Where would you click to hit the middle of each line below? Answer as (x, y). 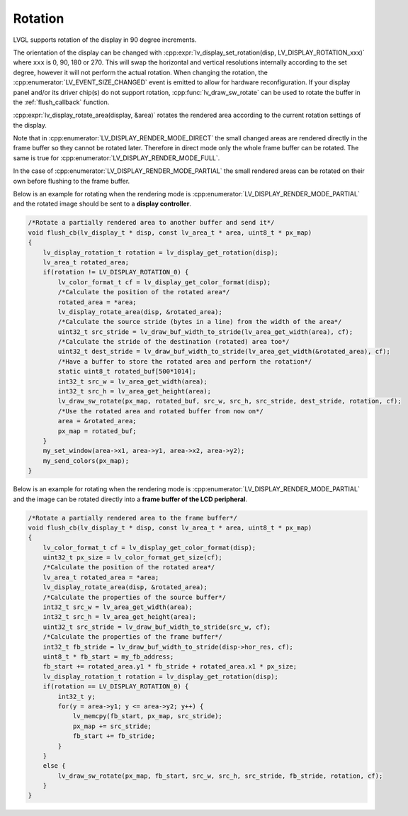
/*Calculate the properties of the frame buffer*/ (132, 637)
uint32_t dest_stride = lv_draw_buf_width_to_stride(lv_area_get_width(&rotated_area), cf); (224, 352)
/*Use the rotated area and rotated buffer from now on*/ (160, 411)
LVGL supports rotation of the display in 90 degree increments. (105, 40)
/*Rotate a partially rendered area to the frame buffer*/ (132, 518)
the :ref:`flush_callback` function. (61, 102)
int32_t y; (76, 696)
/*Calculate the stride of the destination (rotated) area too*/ (174, 342)
